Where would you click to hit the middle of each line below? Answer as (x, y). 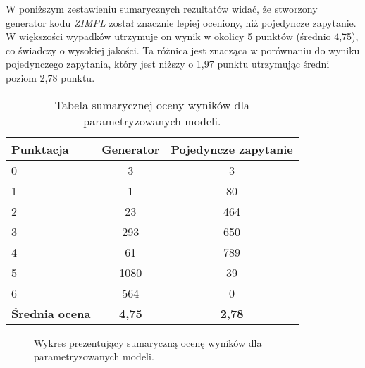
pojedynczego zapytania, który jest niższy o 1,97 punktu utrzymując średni (168, 64)
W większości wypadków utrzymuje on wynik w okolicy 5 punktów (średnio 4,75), (182, 36)
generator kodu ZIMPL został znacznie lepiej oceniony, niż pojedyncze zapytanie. (181, 22)
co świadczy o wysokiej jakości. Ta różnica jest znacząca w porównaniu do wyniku (183, 50)
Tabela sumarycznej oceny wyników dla (152, 104)
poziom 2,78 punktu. (50, 77)
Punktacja (40, 149)
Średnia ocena (51, 313)
